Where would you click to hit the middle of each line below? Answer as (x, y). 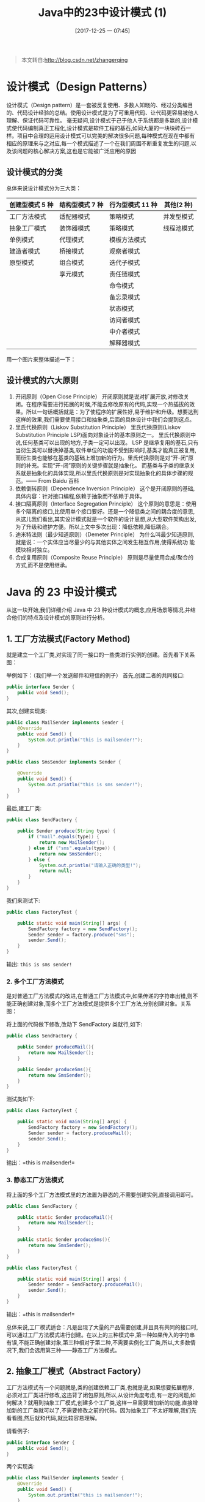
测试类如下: (21, 1099)
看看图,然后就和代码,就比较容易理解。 (53, 1418)
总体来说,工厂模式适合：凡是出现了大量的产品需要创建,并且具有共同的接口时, (102, 1327)
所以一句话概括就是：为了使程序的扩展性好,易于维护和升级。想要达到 (112, 412)
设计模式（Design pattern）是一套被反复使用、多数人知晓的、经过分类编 (97, 105)
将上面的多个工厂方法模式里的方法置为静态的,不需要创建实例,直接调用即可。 (102, 1194)
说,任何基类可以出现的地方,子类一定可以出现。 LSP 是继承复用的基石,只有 (107, 442)
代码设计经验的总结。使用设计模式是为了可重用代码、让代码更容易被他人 (108, 112)
